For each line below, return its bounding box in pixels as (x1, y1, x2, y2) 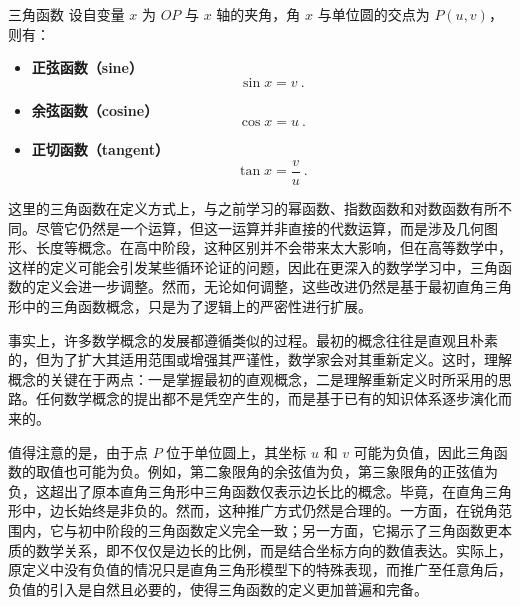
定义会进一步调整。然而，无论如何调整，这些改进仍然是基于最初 (35, 276, 456, 297)
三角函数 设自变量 (8, 4, 125, 24)
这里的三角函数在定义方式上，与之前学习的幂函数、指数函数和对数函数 (8, 198, 470, 219)
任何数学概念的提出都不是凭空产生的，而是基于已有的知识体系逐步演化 (35, 388, 498, 409)
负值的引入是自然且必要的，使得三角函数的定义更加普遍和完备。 (8, 578, 428, 599)
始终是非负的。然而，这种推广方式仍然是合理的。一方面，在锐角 (77, 500, 498, 521)
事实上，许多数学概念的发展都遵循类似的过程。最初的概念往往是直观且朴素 (8, 329, 498, 350)
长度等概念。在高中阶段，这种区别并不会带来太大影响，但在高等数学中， (35, 237, 512, 258)
